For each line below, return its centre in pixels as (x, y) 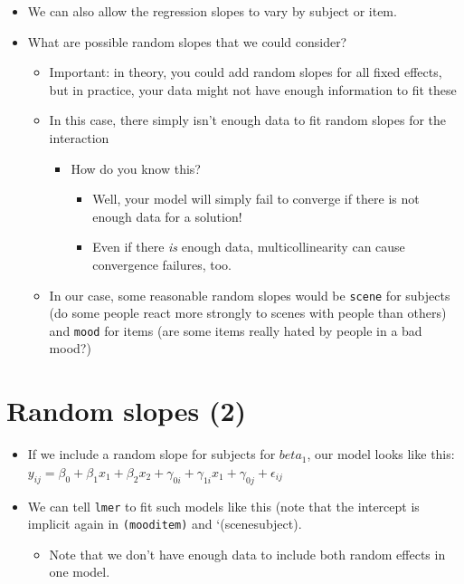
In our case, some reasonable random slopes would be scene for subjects (250, 295)
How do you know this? (136, 168)
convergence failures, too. (162, 264)
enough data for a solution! (167, 216)
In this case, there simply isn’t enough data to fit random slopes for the (248, 120)
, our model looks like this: (381, 454)
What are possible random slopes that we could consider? (187, 41)
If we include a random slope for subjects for (152, 454)
